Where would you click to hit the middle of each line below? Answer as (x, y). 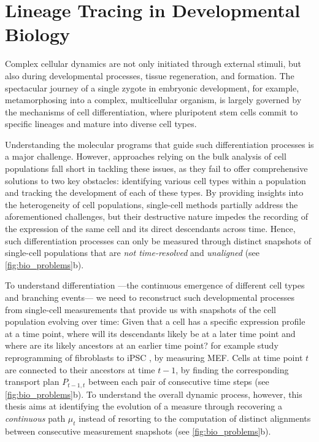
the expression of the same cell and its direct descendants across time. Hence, (150, 229)
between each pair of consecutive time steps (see (179, 382)
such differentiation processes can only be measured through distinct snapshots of (158, 240)
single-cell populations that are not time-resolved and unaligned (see (133, 253)
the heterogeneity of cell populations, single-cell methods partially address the (152, 204)
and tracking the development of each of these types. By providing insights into (154, 192)
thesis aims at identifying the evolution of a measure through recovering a (144, 406)
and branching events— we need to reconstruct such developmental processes (150, 297)
